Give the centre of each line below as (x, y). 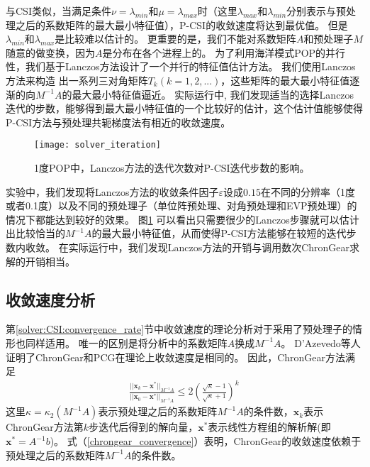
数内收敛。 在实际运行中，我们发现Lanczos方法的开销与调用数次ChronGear (178, 247)
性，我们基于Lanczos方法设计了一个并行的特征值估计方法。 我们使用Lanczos (181, 66)
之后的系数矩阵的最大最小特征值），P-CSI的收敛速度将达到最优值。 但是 (181, 24)
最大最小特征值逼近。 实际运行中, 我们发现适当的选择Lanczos (213, 94)
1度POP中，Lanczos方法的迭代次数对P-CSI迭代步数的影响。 (172, 167)
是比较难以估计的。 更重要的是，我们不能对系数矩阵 (175, 39)
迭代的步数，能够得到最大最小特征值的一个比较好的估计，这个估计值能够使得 (184, 108)
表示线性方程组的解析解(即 (269, 427)
